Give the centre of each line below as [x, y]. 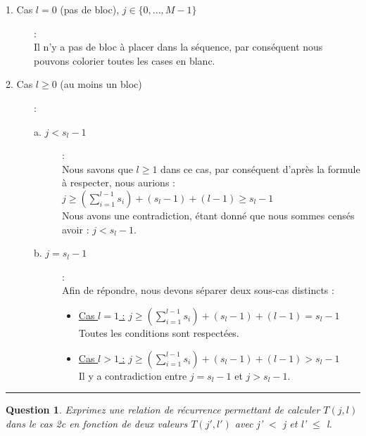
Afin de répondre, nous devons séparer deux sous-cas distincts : [198, 290]
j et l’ [295, 423]
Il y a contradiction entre [133, 375]
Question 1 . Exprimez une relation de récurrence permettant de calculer [163, 410]
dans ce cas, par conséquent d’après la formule [260, 168]
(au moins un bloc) [101, 84]
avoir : [76, 229]
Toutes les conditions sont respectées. [159, 332]
